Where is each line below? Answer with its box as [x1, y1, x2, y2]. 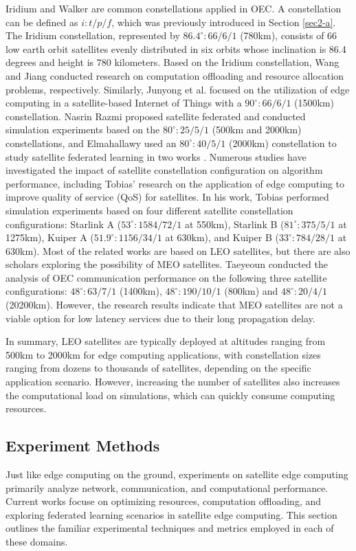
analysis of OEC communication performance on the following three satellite [5, 270, 327, 284]
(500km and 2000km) [212, 122, 302, 137]
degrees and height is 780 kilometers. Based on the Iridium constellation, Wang [5, 55, 340, 69]
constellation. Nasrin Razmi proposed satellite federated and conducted [5, 109, 306, 123]
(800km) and [224, 284, 278, 298]
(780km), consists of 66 [240, 28, 337, 43]
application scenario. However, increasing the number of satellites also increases [5, 374, 340, 389]
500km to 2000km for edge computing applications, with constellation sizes [5, 347, 321, 361]
